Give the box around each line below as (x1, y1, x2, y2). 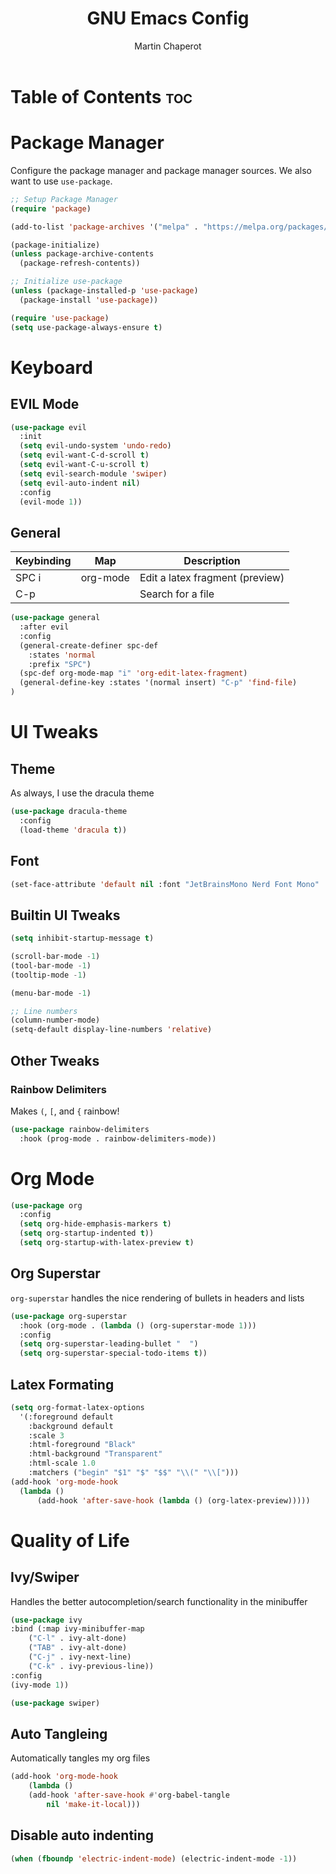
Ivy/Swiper (10, 1569, 80, 1586)
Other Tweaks (10, 1052, 100, 1069)
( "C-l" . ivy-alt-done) (28, 1633, 128, 1644)
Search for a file (139, 587, 215, 601)
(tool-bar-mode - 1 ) (10, 960, 92, 971)
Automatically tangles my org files (10, 1752, 151, 1764)
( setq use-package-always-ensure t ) (10, 322, 163, 332)
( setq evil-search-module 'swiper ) (19, 468, 168, 479)
